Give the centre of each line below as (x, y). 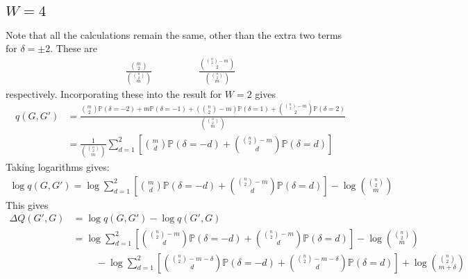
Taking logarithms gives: (58, 167)
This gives (27, 204)
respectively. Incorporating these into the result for (114, 93)
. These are (74, 48)
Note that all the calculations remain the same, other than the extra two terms (174, 34)
